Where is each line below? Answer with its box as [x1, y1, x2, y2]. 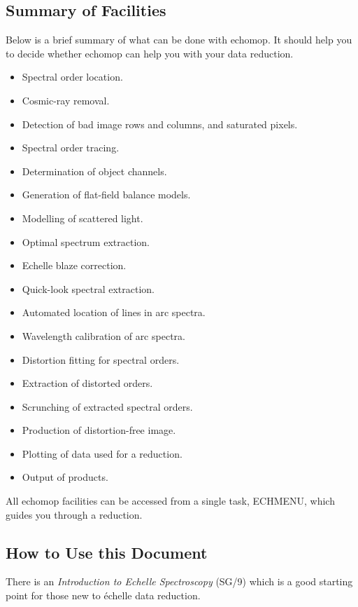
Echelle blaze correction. [22, 258, 127, 273]
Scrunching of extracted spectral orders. [22, 399, 193, 414]
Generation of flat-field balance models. [22, 187, 191, 202]
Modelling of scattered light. [22, 210, 143, 225]
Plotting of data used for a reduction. [22, 446, 182, 461]
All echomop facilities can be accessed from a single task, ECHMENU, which [6, 493, 335, 508]
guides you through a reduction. [6, 507, 143, 521]
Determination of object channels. [22, 163, 167, 178]
